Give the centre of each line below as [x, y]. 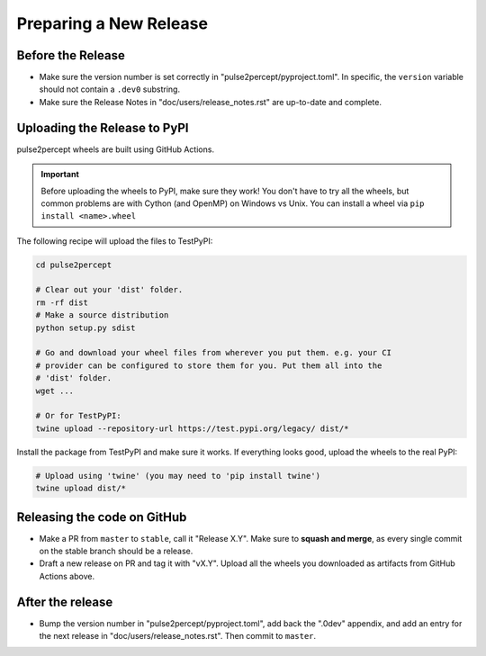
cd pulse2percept [74, 265]
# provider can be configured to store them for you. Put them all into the [209, 365]
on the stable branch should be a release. [116, 551]
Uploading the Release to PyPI [103, 127]
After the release [65, 602]
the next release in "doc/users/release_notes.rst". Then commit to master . [178, 636]
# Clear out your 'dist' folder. [109, 290]
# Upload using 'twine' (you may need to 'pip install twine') [178, 476]
